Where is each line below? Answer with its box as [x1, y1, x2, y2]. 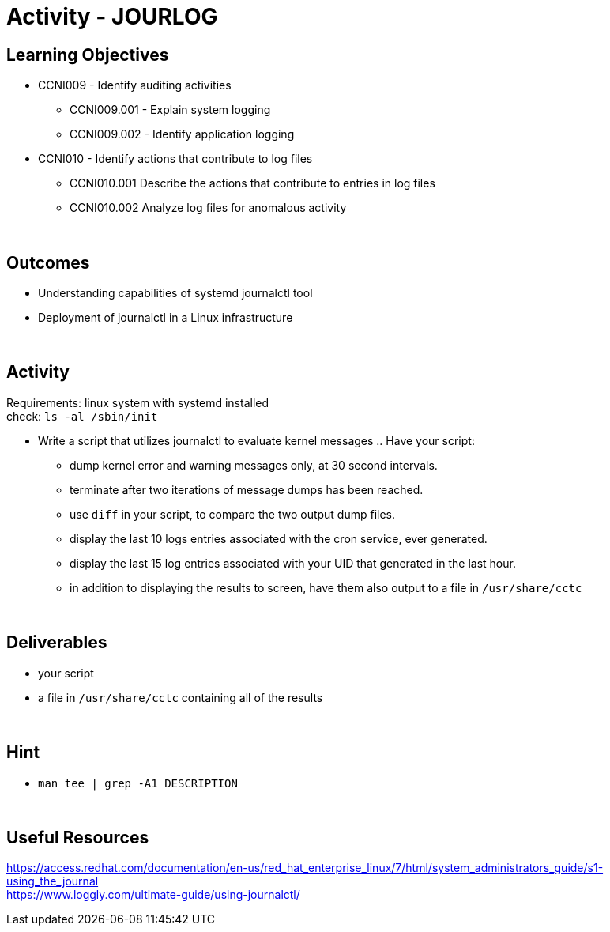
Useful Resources [6, 827, 149, 847]
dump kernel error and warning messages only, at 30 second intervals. [70, 458, 438, 472]
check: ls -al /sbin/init [6, 409, 158, 423]
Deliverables [6, 632, 107, 653]
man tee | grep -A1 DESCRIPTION [38, 776, 238, 790]
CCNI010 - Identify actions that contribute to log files [38, 152, 313, 166]
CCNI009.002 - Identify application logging [70, 127, 295, 141]
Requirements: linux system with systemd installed [6, 395, 269, 409]
